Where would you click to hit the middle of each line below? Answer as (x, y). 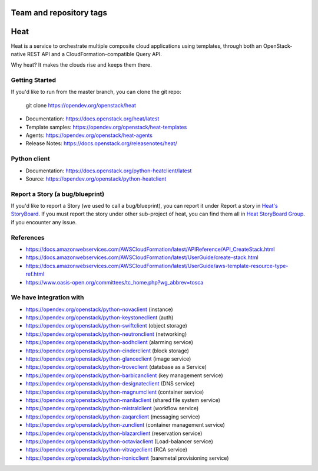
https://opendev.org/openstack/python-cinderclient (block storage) (107, 351)
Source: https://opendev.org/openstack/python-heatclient (96, 179)
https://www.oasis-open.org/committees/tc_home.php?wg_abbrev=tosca (115, 282)
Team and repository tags (59, 13)
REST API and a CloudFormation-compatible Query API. (94, 54)
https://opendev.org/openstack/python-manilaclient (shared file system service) (123, 400)
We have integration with (47, 297)
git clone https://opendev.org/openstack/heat (81, 105)
